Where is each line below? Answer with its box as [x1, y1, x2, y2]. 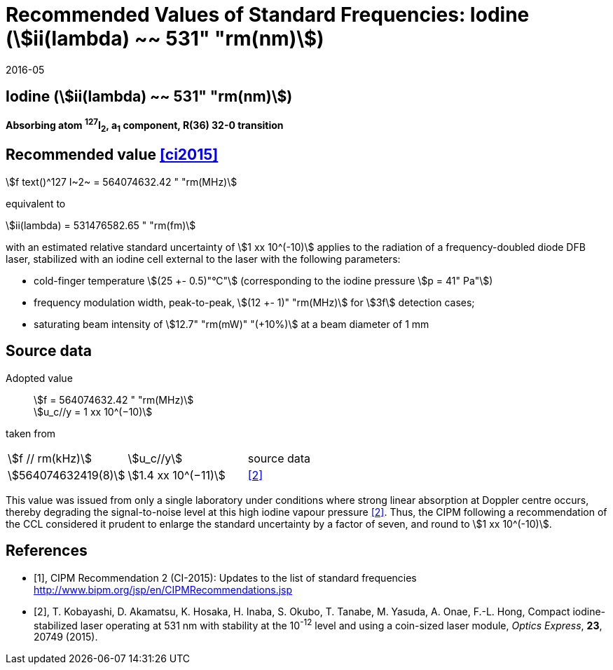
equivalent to [6, 197, 66, 210]
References [6, 542, 88, 560]
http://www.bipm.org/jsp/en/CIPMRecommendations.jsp [34, 583, 293, 596]
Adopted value [6, 371, 73, 384]
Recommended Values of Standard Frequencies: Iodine [6, 3, 530, 27]
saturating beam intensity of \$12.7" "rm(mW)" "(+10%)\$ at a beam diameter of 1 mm [34, 317, 429, 330]
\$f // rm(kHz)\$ [8, 451, 92, 465]
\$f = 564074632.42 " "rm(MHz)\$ [34, 393, 194, 406]
